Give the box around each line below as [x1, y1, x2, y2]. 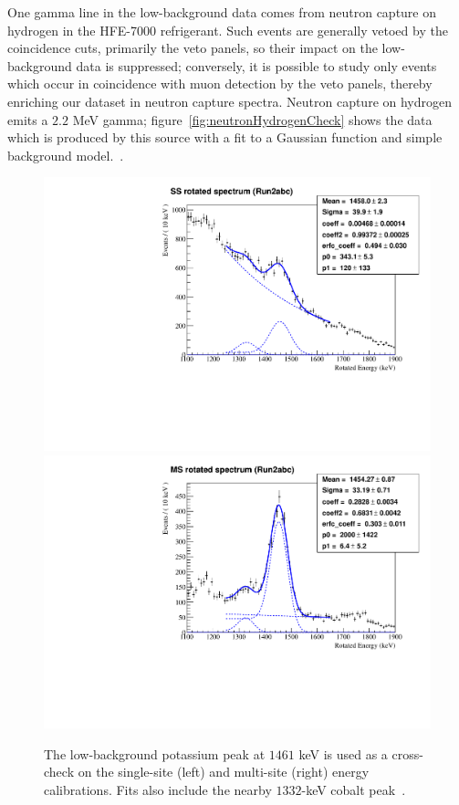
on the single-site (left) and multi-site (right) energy [78, 762, 370, 781]
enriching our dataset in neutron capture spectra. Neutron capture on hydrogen [7, 91, 453, 110]
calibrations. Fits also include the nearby [44, 780, 272, 800]
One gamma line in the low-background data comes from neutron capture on [7, 3, 437, 21]
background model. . [7, 145, 124, 164]
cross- [391, 744, 423, 763]
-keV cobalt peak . [301, 780, 406, 800]
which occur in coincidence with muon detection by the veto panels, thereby [7, 74, 433, 93]
